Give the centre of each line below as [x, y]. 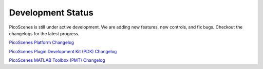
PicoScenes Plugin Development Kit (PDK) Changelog [63, 51]
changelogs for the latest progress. [44, 33]
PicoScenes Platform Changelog [41, 42]
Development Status [51, 13]
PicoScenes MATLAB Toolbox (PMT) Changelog [57, 60]
